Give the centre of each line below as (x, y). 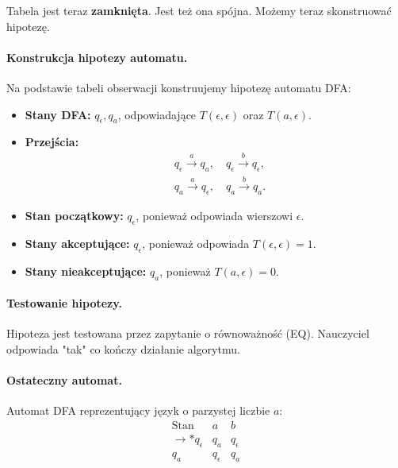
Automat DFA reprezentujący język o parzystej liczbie (138, 410)
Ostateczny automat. (64, 380)
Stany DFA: (58, 114)
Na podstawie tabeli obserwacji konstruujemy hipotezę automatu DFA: (179, 87)
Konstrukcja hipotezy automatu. (97, 57)
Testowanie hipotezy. (64, 303)
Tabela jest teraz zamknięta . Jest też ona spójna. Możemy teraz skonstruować (199, 10)
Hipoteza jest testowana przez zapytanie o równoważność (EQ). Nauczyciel (188, 333)
